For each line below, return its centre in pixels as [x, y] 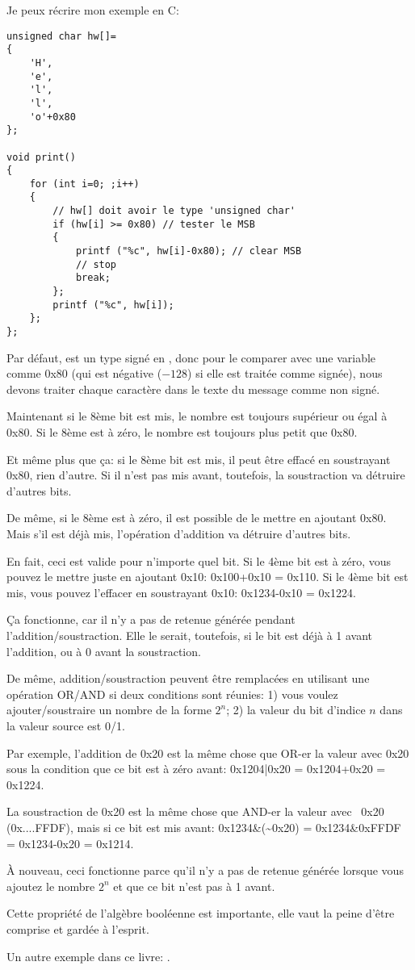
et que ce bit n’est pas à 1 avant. [194, 886]
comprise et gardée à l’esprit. [78, 928]
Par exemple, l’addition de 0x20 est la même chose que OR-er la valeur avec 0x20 [208, 753]
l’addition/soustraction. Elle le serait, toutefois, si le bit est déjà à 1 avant [190, 635]
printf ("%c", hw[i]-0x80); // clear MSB [189, 251]
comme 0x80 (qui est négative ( [84, 373]
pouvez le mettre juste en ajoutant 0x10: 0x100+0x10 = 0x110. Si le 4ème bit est [207, 577]
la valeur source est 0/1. [66, 725]
